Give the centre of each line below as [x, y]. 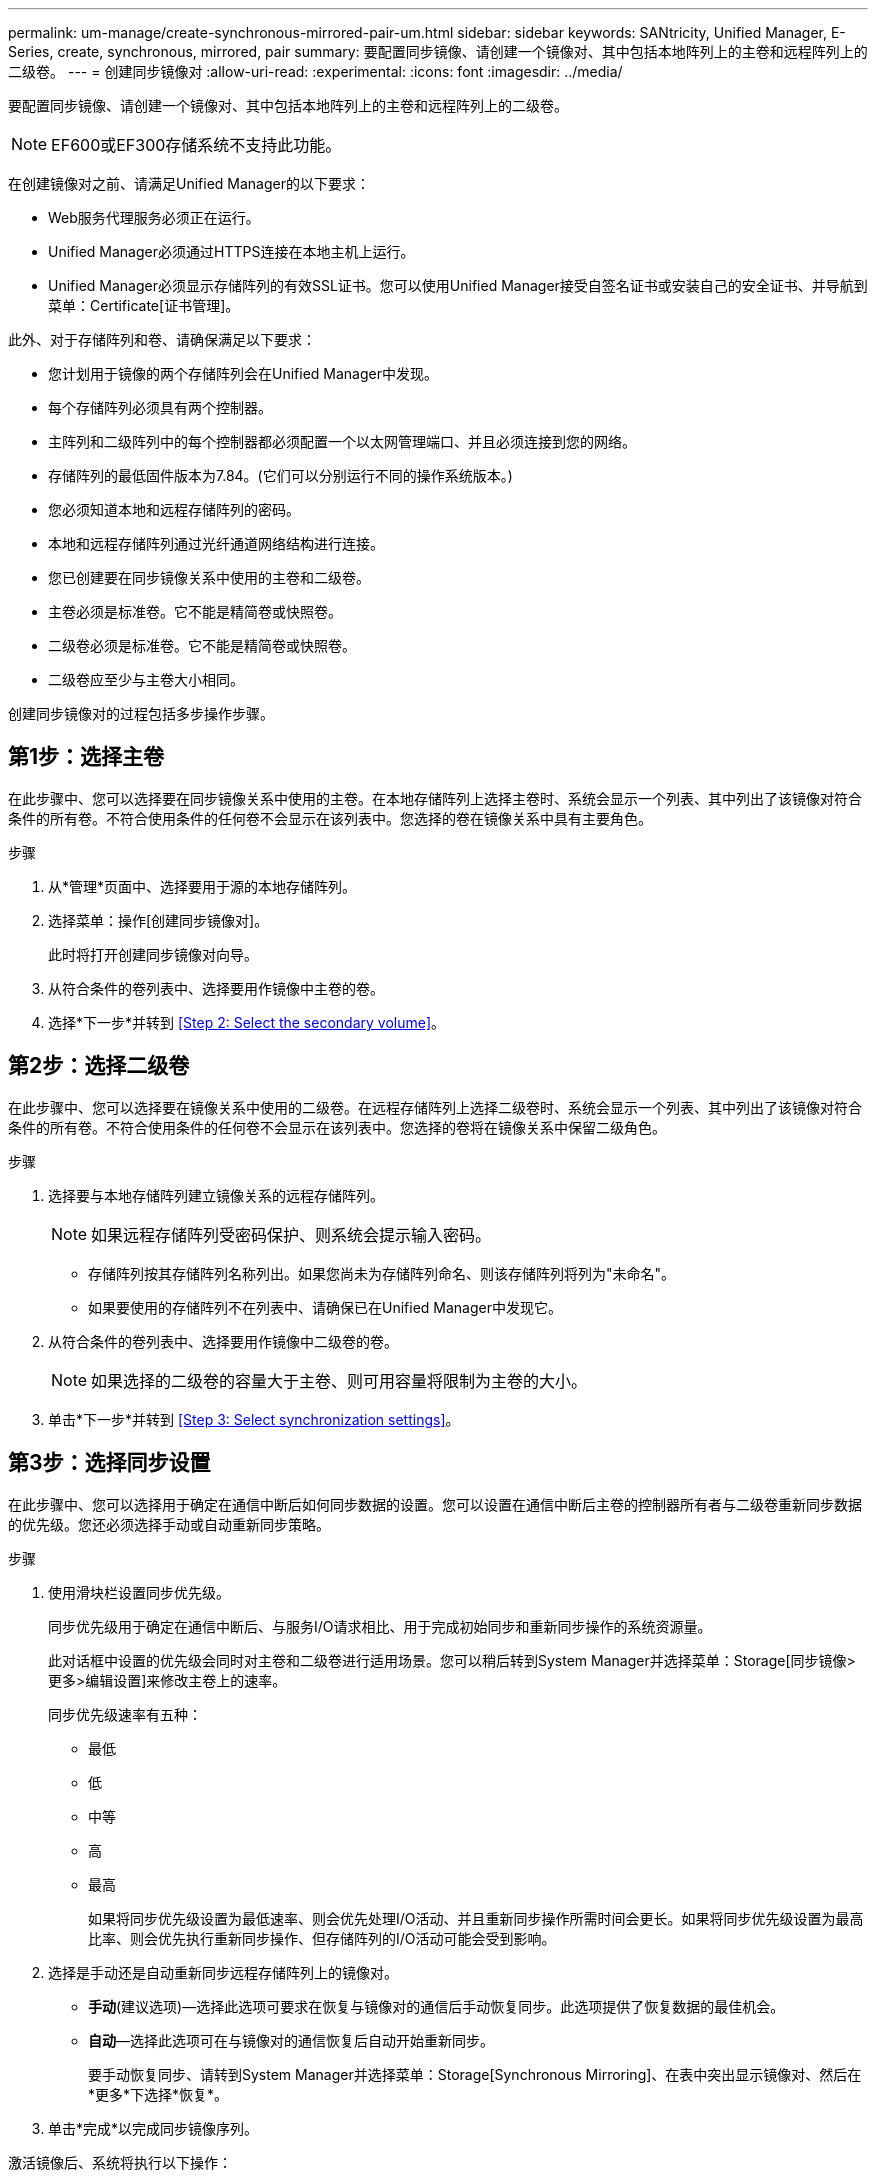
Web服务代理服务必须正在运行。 [154, 217]
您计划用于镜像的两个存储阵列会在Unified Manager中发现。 [243, 373]
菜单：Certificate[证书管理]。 [144, 305]
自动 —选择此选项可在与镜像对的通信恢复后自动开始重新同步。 [291, 2040]
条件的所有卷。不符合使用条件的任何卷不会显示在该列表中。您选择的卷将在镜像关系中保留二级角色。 [337, 1127]
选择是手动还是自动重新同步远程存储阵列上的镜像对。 [223, 1972]
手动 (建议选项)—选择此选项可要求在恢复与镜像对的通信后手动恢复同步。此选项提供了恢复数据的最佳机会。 [436, 2006]
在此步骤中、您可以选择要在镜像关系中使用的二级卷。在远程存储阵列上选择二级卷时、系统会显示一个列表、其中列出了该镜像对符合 [435, 1107]
